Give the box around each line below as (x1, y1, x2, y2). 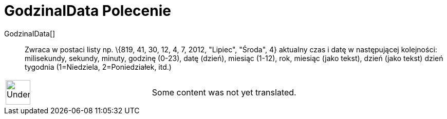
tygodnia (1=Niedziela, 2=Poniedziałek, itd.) (25, 62, 172, 71)
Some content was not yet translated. (152, 87, 296, 97)
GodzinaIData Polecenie (4, 2, 171, 19)
